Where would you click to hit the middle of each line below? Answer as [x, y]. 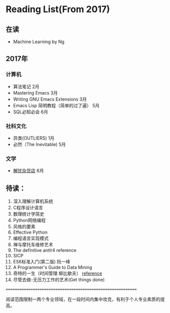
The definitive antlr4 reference [45, 250]
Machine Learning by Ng [39, 42]
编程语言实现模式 [31, 238]
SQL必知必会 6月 [31, 112]
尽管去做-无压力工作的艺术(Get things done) [59, 280]
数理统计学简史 [29, 214]
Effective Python [30, 232]
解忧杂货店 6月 [29, 171]
